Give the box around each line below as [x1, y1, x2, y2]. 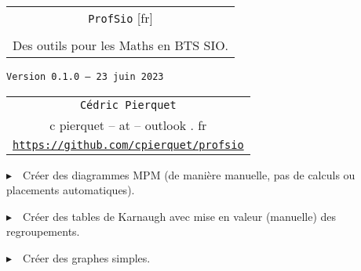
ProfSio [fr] [88, 9, 153, 27]
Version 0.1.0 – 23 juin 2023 [6, 71, 164, 82]
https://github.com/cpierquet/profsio [13, 138, 244, 151]
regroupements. [6, 223, 80, 240]
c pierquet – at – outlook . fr [49, 115, 207, 134]
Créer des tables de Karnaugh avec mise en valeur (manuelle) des [23, 208, 337, 224]
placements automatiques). [6, 182, 135, 198]
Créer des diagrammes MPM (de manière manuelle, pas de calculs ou [23, 166, 356, 182]
